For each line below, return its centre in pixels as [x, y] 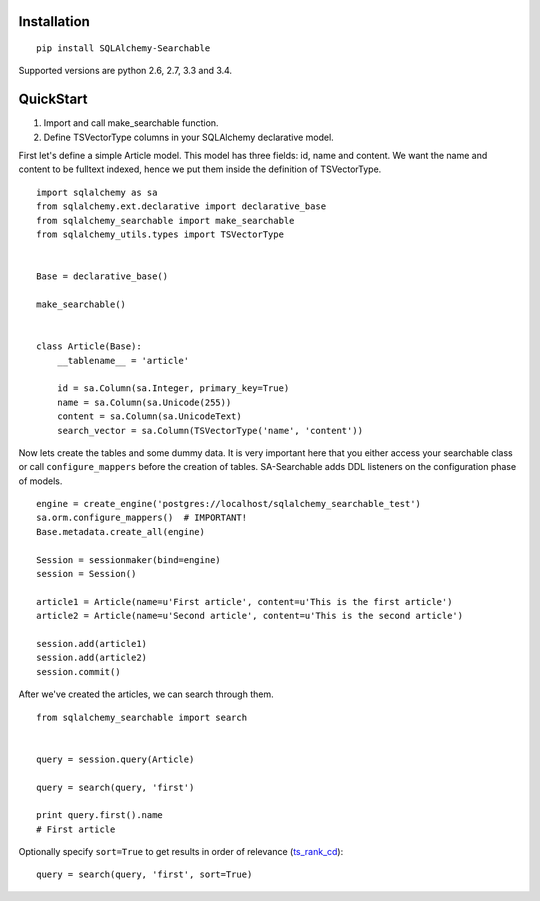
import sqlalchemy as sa [97, 192]
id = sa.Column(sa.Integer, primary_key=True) [173, 388]
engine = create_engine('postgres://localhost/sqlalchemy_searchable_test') [229, 504]
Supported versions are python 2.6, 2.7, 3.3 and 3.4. [125, 71]
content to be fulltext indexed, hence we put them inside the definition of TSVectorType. [200, 169]
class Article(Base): [89, 346]
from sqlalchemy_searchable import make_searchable [165, 220]
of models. [40, 481]
